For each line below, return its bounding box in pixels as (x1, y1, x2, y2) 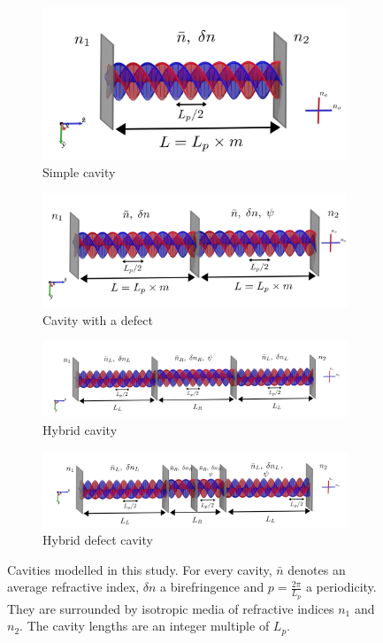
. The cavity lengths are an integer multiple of (19, 616, 270, 635)
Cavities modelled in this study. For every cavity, (7, 560, 272, 578)
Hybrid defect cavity (42, 531, 153, 549)
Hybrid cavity (42, 420, 118, 438)
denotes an (287, 560, 346, 578)
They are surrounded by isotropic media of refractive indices (7, 599, 334, 617)
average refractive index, (7, 577, 140, 596)
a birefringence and (160, 577, 264, 596)
